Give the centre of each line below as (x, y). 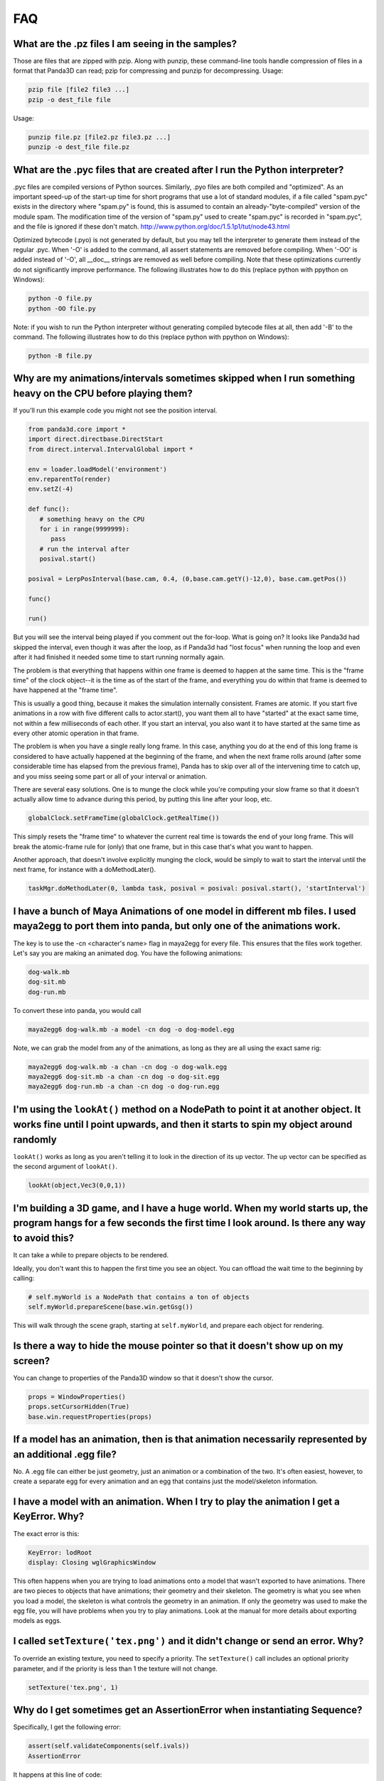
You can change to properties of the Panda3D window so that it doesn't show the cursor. (143, 1378)
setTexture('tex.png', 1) (73, 1687)
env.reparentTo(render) (70, 479)
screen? (32, 1361)
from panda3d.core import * (77, 430)
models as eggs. (37, 1621)
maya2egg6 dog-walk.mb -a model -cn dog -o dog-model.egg (131, 1029)
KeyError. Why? (49, 1516)
